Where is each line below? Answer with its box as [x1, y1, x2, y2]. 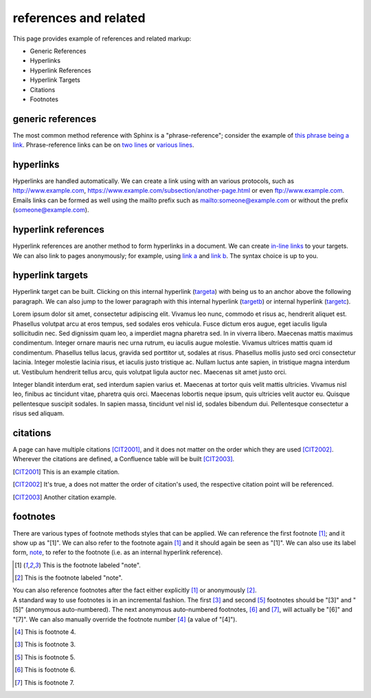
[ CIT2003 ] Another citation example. [12, 493, 117, 501]
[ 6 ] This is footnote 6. [14, 666, 76, 674]
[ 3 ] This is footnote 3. [14, 640, 76, 648]
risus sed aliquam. [12, 410, 65, 418]
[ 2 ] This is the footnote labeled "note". [14, 573, 123, 582]
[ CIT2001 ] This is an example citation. [12, 467, 120, 476]
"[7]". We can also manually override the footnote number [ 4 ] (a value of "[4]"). [12, 615, 237, 623]
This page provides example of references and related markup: [12, 34, 192, 43]
